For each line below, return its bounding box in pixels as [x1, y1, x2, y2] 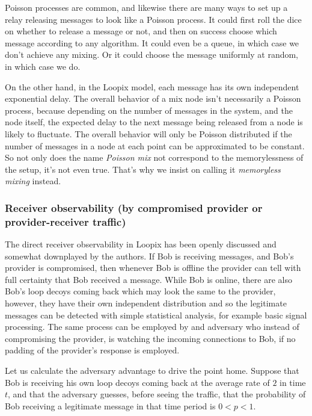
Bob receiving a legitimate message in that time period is [5, 399, 216, 412]
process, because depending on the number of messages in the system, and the [5, 104, 293, 116]
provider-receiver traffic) [5, 214, 126, 229]
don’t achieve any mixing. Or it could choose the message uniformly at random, [5, 48, 299, 61]
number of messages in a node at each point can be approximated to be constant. [5, 139, 305, 152]
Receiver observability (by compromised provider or [5, 200, 263, 215]
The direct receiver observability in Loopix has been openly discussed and [5, 238, 277, 250]
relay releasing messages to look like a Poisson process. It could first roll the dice [5, 13, 302, 25]
